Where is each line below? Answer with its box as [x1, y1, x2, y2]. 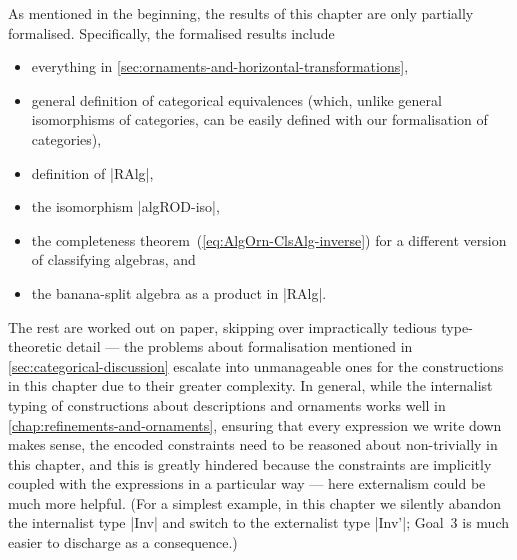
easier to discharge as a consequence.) [8, 532, 238, 553]
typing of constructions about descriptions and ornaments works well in [8, 394, 446, 415]
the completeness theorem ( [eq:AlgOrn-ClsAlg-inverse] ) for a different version [31, 229, 507, 250]
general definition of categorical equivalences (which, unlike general [31, 89, 442, 110]
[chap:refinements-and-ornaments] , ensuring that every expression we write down [8, 414, 502, 435]
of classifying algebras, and [31, 249, 196, 270]
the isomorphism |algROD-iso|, [31, 196, 220, 217]
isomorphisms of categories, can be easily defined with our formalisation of [31, 109, 488, 130]
